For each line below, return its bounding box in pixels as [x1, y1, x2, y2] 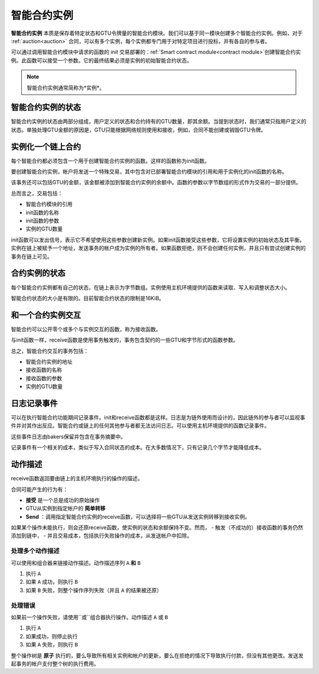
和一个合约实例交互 [11, 310, 81, 320]
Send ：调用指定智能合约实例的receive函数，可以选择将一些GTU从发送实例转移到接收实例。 [25, 513, 250, 520]
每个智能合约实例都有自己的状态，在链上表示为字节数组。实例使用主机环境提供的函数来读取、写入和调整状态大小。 [11, 284, 291, 291]
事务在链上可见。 [11, 253, 53, 260]
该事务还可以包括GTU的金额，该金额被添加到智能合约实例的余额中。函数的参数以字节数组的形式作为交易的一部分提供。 [11, 179, 301, 186]
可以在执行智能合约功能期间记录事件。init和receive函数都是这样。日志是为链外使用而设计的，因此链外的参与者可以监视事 [11, 414, 305, 421]
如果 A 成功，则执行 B [25, 578, 78, 585]
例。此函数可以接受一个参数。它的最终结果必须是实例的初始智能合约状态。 [11, 57, 192, 64]
